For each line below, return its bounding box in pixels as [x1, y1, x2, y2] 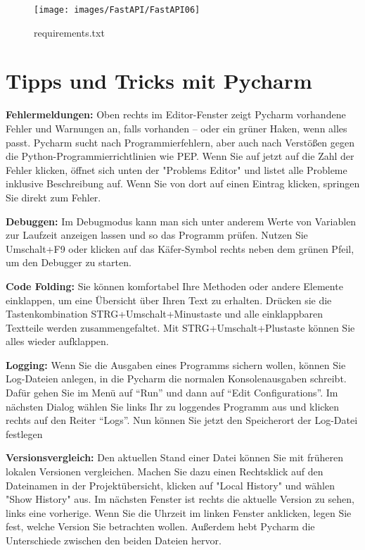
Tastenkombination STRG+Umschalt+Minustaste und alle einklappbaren [6, 306, 324, 321]
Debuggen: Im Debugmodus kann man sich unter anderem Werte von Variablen [6, 213, 357, 228]
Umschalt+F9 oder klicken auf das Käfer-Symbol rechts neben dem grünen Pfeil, [6, 241, 354, 256]
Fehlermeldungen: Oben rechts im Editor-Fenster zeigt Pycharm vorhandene [6, 107, 346, 122]
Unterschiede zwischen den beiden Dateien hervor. [6, 533, 222, 547]
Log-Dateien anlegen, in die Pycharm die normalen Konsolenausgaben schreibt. [6, 371, 347, 386]
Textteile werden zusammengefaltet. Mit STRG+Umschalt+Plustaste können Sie [6, 320, 355, 335]
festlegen [6, 426, 43, 441]
